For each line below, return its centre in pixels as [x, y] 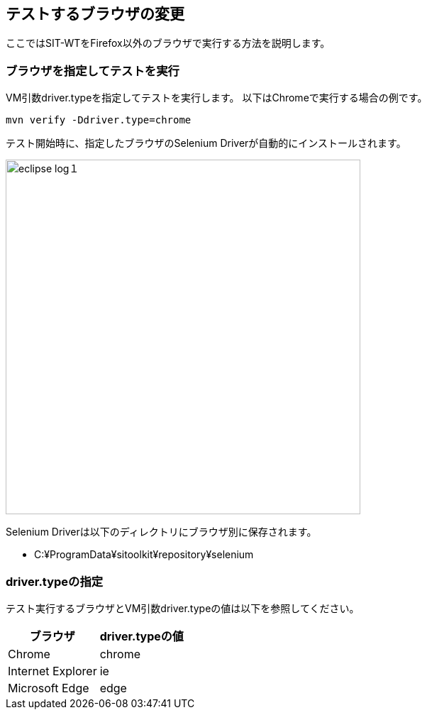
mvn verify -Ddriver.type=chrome [99, 120]
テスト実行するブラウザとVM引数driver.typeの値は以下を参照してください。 [183, 608]
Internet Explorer [52, 671]
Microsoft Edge [49, 688]
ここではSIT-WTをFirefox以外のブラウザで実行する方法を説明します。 [168, 43]
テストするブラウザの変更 [95, 14]
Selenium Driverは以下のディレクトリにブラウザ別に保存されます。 [161, 532]
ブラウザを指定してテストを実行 [93, 71]
